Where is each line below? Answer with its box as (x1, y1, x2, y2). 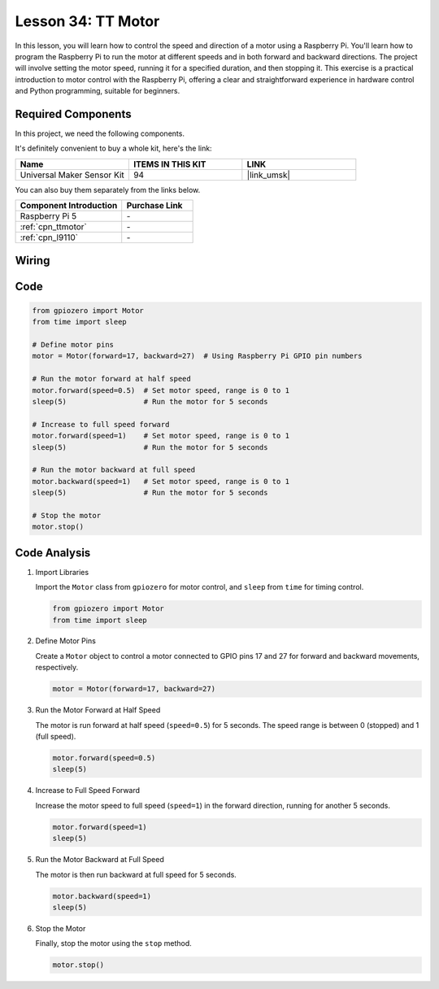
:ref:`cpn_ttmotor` (20, 221, 87, 233)
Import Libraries (35, 567, 89, 577)
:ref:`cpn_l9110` (20, 232, 79, 243)
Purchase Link (126, 200, 183, 211)
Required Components (15, 107, 132, 121)
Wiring (15, 253, 50, 268)
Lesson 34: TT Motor (15, 12, 160, 30)
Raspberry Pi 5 (20, 211, 77, 222)
